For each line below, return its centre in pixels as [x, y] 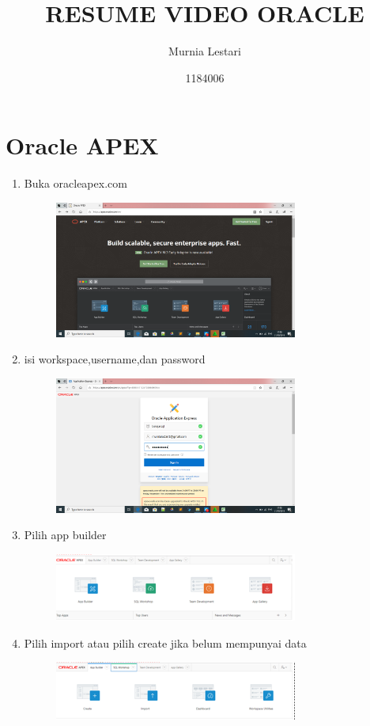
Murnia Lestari [205, 51]
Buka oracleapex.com [76, 183]
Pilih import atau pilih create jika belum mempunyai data [165, 642]
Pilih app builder [65, 535]
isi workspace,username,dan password [115, 359]
